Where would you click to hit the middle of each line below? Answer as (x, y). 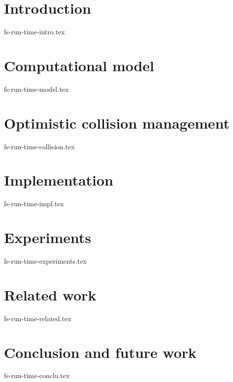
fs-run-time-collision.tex (39, 146)
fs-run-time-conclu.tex (37, 375)
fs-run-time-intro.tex (35, 32)
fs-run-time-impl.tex (34, 204)
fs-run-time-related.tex (38, 318)
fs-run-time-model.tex (36, 89)
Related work (50, 294)
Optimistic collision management (117, 123)
